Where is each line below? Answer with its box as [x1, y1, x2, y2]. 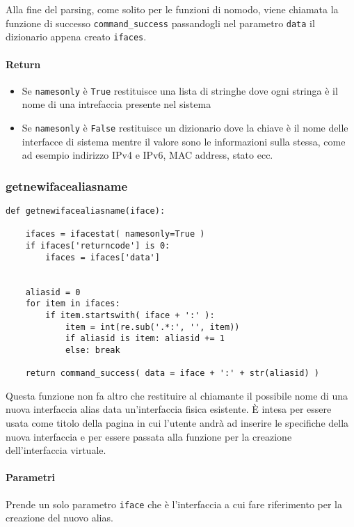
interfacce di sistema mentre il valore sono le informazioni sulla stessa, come [22, 134, 346, 148]
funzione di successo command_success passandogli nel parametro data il [6, 15, 315, 30]
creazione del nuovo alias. [6, 510, 113, 525]
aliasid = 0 [25, 287, 81, 297]
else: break [65, 345, 120, 355]
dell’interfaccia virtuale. [6, 443, 106, 457]
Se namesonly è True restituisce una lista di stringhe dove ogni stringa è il [22, 83, 338, 97]
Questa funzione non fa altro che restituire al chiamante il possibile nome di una [6, 388, 348, 402]
